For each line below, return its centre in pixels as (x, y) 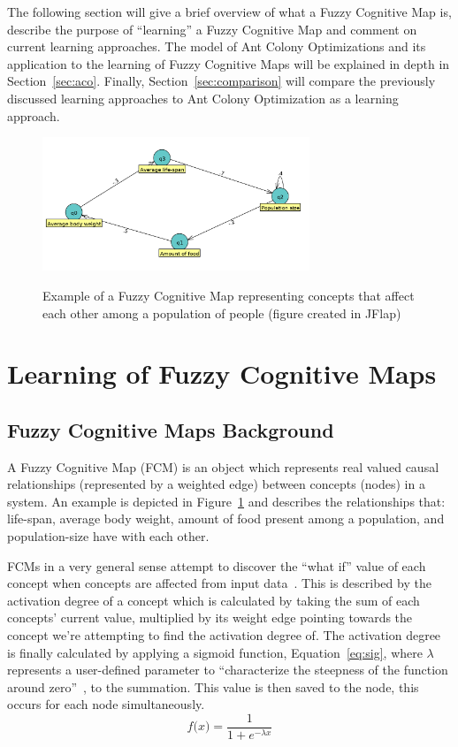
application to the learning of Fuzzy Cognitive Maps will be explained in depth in (229, 63)
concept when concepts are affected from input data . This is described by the (219, 583)
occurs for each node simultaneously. (106, 704)
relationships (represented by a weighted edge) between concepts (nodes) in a (216, 484)
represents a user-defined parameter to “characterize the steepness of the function (228, 670)
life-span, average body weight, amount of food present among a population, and (226, 518)
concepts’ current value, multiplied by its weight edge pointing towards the (210, 617)
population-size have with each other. (108, 536)
